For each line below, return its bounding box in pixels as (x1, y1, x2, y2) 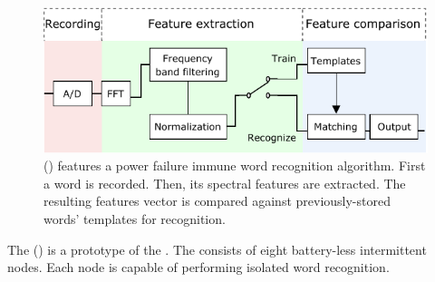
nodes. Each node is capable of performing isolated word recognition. (7, 258, 390, 277)
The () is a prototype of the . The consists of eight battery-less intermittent (7, 239, 427, 258)
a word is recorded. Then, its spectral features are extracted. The (43, 173, 406, 192)
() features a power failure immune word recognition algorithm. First (43, 156, 426, 175)
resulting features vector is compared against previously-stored (43, 191, 391, 210)
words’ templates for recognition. (43, 209, 226, 229)
